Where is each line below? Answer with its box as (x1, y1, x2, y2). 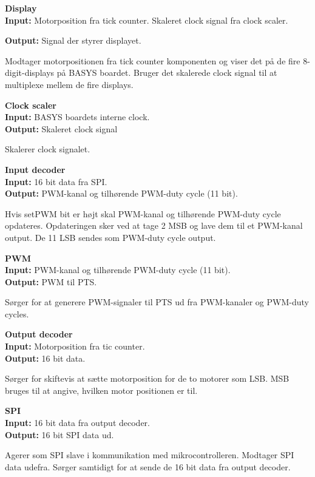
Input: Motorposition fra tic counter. (5, 340, 145, 353)
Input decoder (5, 163, 66, 175)
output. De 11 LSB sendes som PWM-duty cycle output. (5, 231, 216, 243)
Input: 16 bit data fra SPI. (5, 175, 107, 188)
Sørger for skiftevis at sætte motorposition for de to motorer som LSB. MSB (5, 372, 290, 385)
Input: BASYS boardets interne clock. (5, 110, 150, 123)
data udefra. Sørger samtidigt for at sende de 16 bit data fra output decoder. (5, 460, 291, 473)
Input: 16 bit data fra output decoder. (5, 416, 150, 429)
